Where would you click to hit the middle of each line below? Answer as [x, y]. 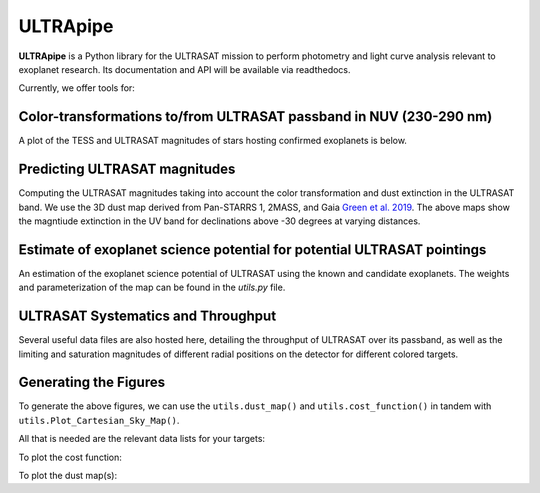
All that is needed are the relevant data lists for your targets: [141, 439]
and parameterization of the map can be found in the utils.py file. [152, 287]
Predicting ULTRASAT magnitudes [127, 169]
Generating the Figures [91, 382]
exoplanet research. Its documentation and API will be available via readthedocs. [184, 69]
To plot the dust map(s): [68, 475]
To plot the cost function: [70, 457]
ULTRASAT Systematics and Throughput [147, 316]
